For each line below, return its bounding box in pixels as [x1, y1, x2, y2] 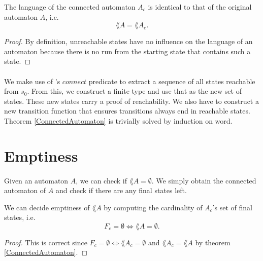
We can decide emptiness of [4, 202, 90, 212]
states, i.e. [4, 212, 36, 222]
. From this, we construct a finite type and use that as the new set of [27, 86, 242, 96]
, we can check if [76, 175, 127, 185]
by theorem [195, 237, 231, 247]
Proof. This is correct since [4, 237, 87, 247]
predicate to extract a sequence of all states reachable [88, 76, 255, 86]
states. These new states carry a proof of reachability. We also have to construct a [4, 95, 259, 106]
